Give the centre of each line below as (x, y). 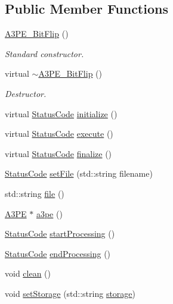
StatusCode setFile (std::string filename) (79, 173)
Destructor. (26, 93)
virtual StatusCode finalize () (58, 153)
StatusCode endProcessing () (58, 253)
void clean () (28, 273)
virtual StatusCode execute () (59, 134)
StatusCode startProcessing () (60, 234)
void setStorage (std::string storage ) (70, 293)
